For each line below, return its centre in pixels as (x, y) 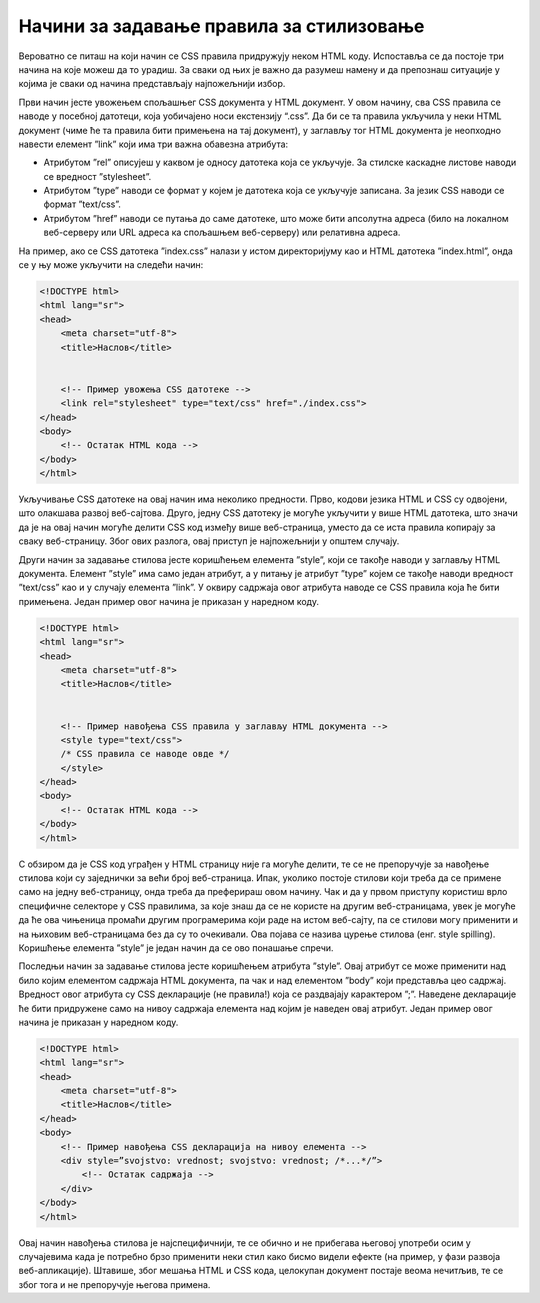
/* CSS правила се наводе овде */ (145, 754)
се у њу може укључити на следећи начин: (111, 265)
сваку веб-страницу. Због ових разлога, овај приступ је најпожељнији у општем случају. (209, 541)
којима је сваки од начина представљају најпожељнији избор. (152, 84)
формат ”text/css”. (82, 204)
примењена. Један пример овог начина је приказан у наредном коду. (169, 601)
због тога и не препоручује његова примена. (114, 1284)
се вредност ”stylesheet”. (97, 176)
